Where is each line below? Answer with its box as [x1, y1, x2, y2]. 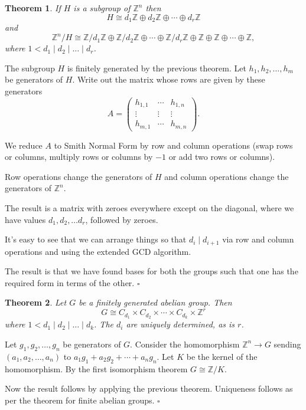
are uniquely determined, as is [126, 318, 235, 330]
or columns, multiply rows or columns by [5, 150, 153, 163]
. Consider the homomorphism [130, 337, 240, 350]
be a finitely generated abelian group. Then [79, 296, 232, 309]
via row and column [222, 233, 294, 245]
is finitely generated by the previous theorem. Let [67, 61, 246, 74]
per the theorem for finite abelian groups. [5, 393, 155, 406]
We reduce [5, 139, 43, 151]
